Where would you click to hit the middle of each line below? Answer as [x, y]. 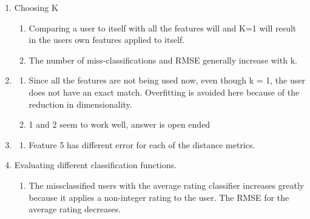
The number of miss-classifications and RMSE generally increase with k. [163, 60]
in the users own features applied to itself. [107, 40]
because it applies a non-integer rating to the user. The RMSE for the [159, 197]
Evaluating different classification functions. [96, 165]
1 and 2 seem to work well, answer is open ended [120, 124]
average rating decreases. [75, 209]
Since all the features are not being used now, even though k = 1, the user [167, 80]
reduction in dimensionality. [80, 104]
